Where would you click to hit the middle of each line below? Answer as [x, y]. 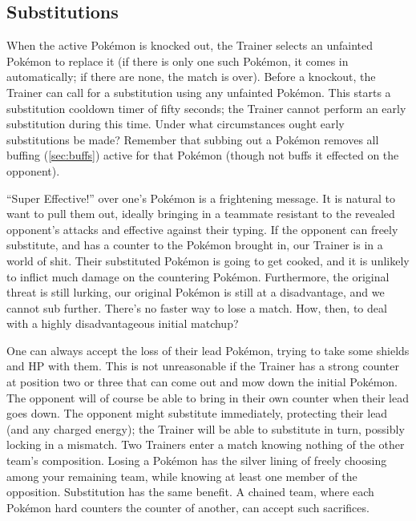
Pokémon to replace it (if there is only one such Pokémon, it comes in [178, 61]
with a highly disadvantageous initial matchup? [123, 323]
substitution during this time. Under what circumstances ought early [176, 124]
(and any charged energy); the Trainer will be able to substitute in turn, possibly [206, 428]
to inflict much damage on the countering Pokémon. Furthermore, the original [198, 276]
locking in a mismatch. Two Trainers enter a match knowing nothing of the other [206, 444]
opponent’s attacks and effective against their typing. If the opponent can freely [202, 229]
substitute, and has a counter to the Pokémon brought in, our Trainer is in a [195, 245]
